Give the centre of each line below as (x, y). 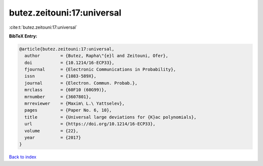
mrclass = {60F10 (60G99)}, (66, 90)
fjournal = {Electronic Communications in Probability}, (100, 70)
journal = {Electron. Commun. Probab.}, (81, 83)
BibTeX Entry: (23, 36)
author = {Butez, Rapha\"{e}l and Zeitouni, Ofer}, (96, 56)
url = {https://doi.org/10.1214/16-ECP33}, (90, 124)
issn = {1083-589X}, (61, 76)
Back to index (23, 157)
